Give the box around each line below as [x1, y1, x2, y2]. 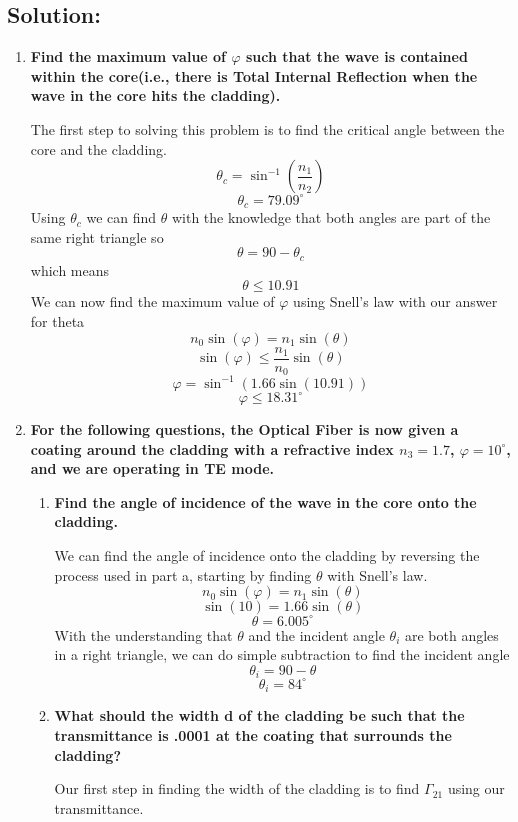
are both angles [404, 624, 499, 645]
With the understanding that [54, 624, 233, 645]
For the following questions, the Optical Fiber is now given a [30, 419, 459, 440]
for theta [30, 310, 85, 331]
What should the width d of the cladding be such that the [54, 705, 465, 726]
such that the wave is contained [245, 46, 468, 67]
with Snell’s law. [327, 564, 428, 585]
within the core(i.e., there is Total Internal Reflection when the [30, 65, 478, 86]
